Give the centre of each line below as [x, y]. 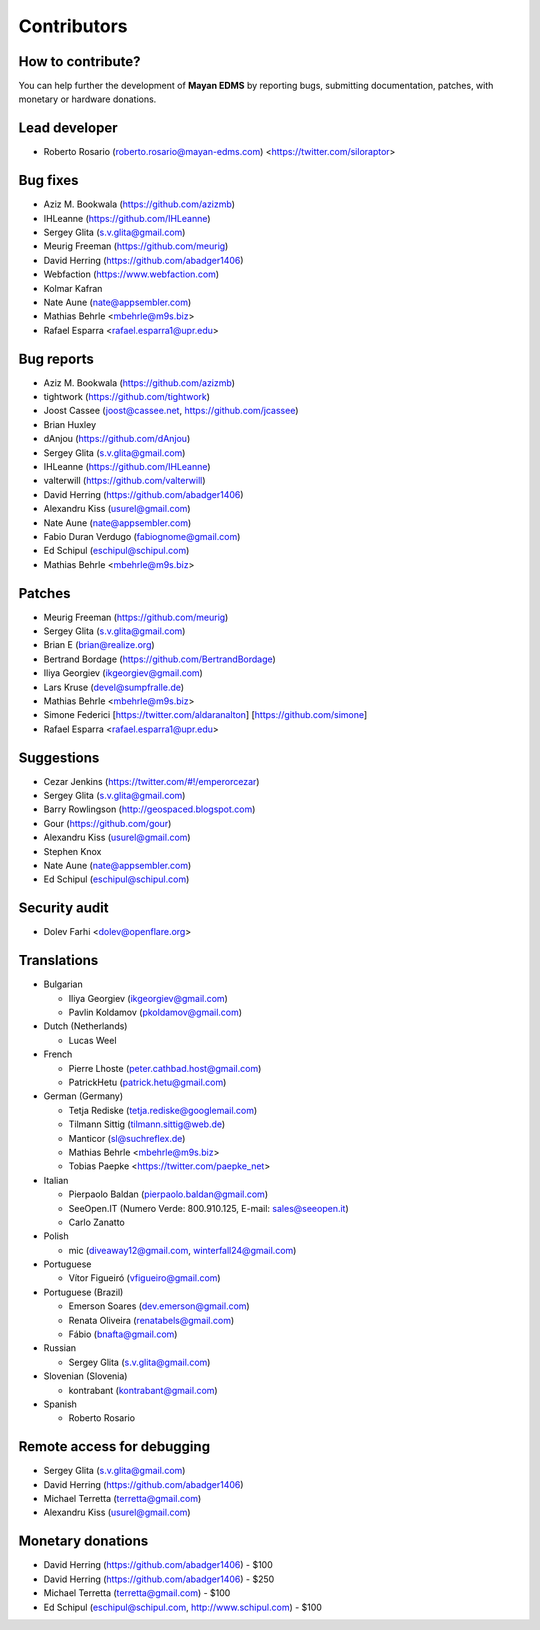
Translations [58, 960]
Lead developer [68, 128]
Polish [56, 1236]
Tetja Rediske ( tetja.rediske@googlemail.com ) [163, 1110]
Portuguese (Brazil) [83, 1292]
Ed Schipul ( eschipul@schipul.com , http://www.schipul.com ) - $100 [182, 1607]
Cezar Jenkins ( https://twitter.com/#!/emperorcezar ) [151, 781]
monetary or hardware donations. [87, 99]
